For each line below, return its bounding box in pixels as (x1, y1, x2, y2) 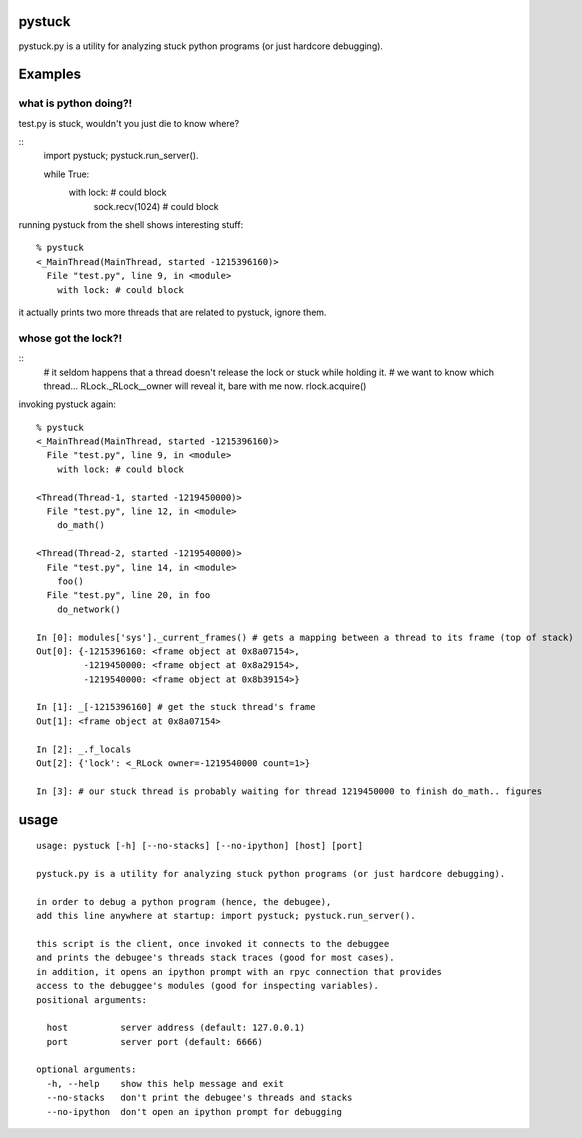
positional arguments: (36, 994, 148, 1005)
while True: (43, 168, 90, 180)
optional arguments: (36, 1064, 137, 1075)
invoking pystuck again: (18, 398, 117, 410)
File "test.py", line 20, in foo (46, 590, 211, 601)
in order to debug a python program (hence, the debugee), (36, 896, 332, 907)
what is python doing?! (18, 96, 133, 110)
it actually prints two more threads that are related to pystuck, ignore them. (18, 306, 327, 318)
